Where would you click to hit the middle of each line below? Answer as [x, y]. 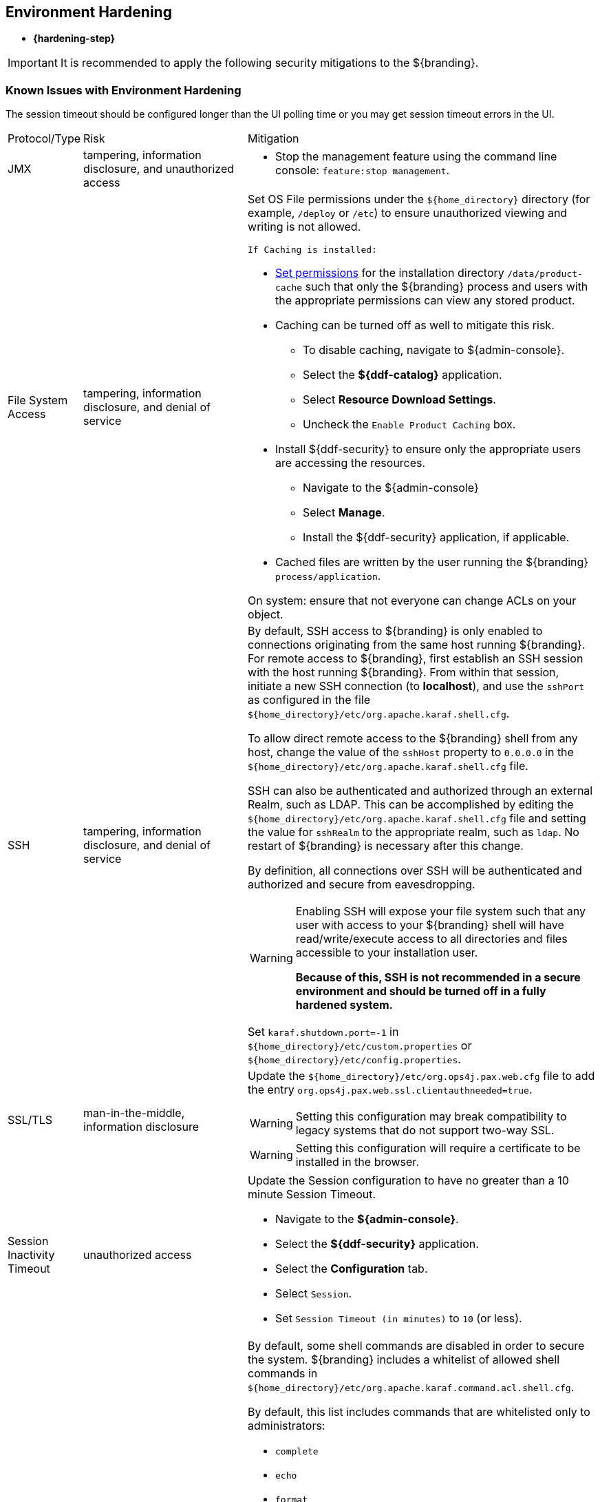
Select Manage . [344, 513]
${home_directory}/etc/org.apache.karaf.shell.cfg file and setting [417, 818]
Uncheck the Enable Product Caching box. [409, 425]
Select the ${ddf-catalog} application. [403, 375]
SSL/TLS [30, 1120]
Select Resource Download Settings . [399, 400]
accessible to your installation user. [387, 953]
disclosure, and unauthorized [159, 169]
